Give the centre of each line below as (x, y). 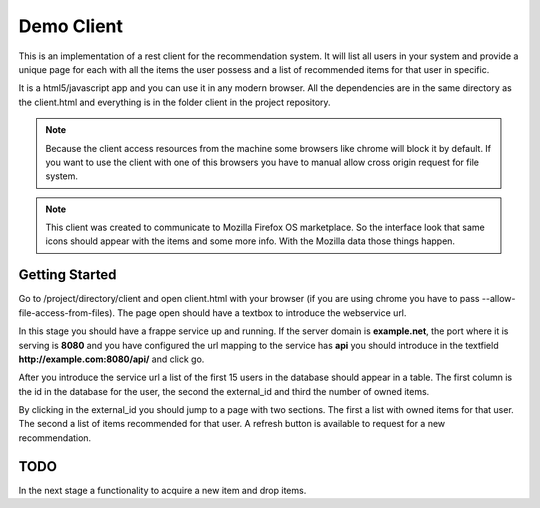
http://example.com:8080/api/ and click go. (111, 359)
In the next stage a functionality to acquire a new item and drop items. (162, 490)
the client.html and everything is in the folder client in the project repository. (174, 102)
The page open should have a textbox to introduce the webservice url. (261, 312)
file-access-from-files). (66, 312)
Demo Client (71, 26)
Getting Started (67, 275)
